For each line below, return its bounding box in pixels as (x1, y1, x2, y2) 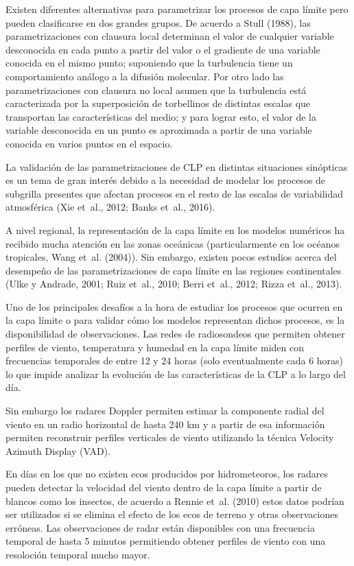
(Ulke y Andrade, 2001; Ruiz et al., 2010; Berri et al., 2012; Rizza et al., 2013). (5, 276, 342, 291)
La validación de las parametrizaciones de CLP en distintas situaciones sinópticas (5, 159, 348, 174)
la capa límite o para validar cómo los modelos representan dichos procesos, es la (5, 313, 345, 327)
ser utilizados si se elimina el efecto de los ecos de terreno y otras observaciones (5, 507, 338, 521)
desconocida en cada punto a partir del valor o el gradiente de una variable (5, 42, 320, 56)
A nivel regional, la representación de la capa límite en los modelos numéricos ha (5, 222, 345, 237)
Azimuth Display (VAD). (5, 443, 110, 458)
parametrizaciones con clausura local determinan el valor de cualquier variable (5, 29, 334, 43)
